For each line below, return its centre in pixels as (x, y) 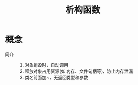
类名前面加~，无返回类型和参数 (56, 77)
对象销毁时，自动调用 (46, 65)
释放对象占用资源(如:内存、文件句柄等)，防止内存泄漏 (79, 71)
